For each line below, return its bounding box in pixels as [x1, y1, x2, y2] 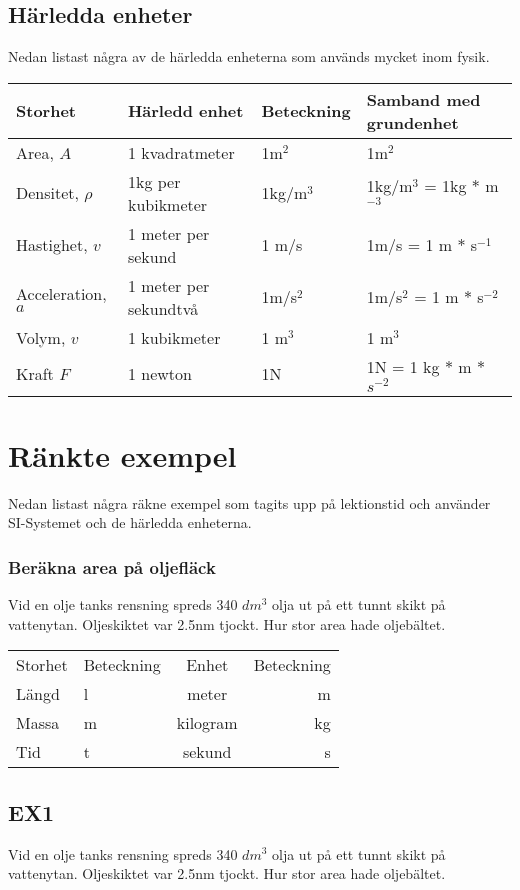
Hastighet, [16, 233, 88, 257]
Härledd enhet [127, 99, 244, 123]
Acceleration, [16, 281, 107, 305]
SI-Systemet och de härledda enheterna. [8, 512, 252, 533]
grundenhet [366, 110, 459, 134]
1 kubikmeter [127, 325, 221, 349]
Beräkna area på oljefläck [8, 554, 216, 579]
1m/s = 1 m [366, 233, 453, 257]
